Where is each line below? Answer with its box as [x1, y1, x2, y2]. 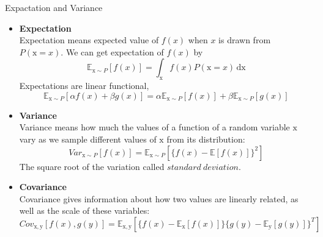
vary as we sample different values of [19, 132, 157, 145]
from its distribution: [166, 132, 245, 145]
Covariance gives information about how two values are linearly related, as [19, 192, 299, 205]
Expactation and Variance [5, 1, 103, 13]
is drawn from [218, 34, 271, 46]
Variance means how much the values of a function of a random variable [19, 121, 290, 133]
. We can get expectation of [61, 45, 164, 58]
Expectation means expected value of [19, 34, 159, 46]
